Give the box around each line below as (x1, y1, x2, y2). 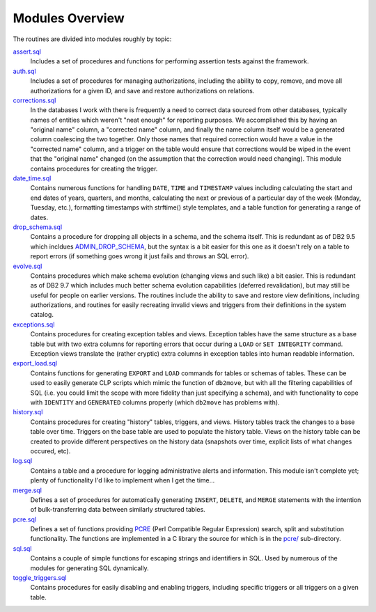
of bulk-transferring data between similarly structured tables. (30, 505, 205, 514)
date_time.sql (13, 174, 52, 182)
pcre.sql (13, 515, 37, 524)
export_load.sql (13, 359, 58, 368)
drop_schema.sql (13, 223, 63, 231)
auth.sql (13, 67, 36, 75)
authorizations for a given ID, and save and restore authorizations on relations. (30, 86, 255, 95)
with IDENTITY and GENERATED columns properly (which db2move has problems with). (30, 398, 280, 407)
